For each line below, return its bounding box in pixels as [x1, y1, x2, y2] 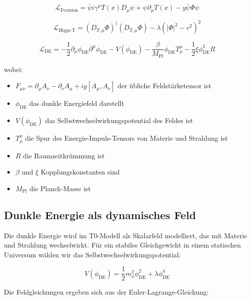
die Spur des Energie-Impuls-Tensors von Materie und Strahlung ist [25, 133, 228, 143]
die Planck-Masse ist [29, 183, 91, 193]
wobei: [4, 64, 23, 74]
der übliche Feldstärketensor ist [117, 80, 211, 91]
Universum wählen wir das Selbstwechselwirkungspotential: [4, 249, 181, 259]
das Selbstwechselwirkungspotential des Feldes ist [45, 115, 193, 125]
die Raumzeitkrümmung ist [23, 150, 105, 160]
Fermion [60, 7, 78, 13]
